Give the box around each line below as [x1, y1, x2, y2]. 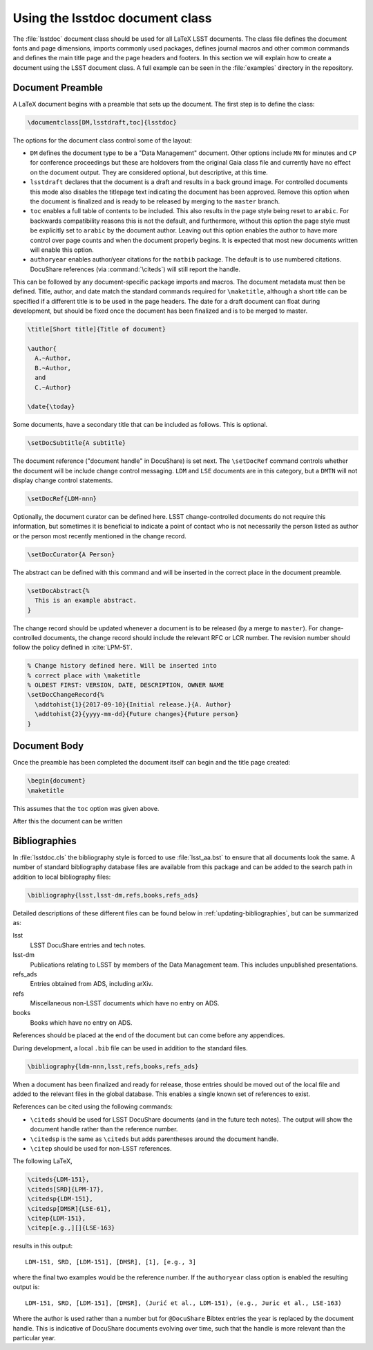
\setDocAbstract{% [27, 587, 90, 594]
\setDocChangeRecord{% [27, 691, 104, 699]
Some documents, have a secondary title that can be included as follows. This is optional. [12, 421, 268, 429]
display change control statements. [12, 476, 113, 484]
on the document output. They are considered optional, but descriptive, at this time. [30, 168, 269, 176]
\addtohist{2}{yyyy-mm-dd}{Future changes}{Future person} [35, 710, 239, 718]
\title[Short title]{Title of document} [27, 325, 166, 334]
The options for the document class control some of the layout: [12, 136, 193, 145]
